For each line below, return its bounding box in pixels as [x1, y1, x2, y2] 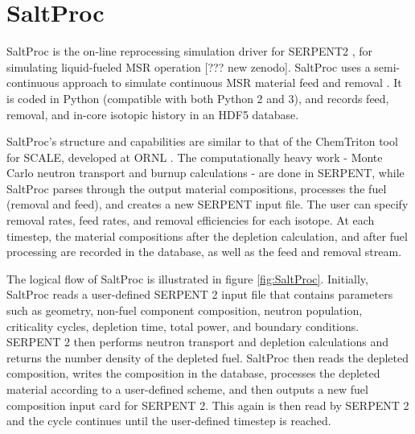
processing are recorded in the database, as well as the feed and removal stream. [6, 243, 402, 260]
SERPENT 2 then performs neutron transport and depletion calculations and [6, 333, 388, 350]
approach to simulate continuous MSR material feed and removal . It [63, 74, 402, 91]
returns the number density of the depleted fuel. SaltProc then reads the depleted [6, 349, 409, 366]
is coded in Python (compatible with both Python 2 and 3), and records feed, [6, 89, 389, 106]
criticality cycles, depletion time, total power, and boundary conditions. [6, 317, 360, 334]
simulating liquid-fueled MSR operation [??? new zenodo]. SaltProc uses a [6, 58, 371, 75]
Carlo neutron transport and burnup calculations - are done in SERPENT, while [6, 164, 405, 181]
